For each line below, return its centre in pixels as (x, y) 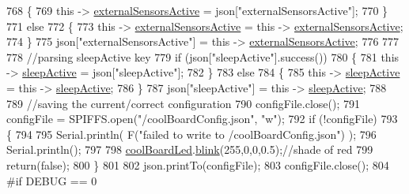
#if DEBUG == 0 (52, 180)
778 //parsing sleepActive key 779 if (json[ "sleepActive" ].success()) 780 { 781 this (203, 56)
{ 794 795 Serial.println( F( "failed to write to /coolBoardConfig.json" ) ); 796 (191, 134)
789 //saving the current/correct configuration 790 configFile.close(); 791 (184, 103)
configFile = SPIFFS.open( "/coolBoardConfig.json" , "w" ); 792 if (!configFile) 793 (202, 119)
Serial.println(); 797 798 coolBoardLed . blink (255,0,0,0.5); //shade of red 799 (190, 149)
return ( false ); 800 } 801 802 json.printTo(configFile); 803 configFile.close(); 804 (198, 164)
